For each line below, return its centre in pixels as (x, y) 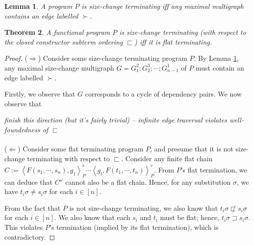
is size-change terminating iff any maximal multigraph (163, 6)
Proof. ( (16, 58)
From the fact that (33, 208)
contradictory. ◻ (30, 236)
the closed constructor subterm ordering (64, 41)
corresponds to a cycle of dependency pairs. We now (163, 94)
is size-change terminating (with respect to (183, 32)
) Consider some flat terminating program (81, 149)
